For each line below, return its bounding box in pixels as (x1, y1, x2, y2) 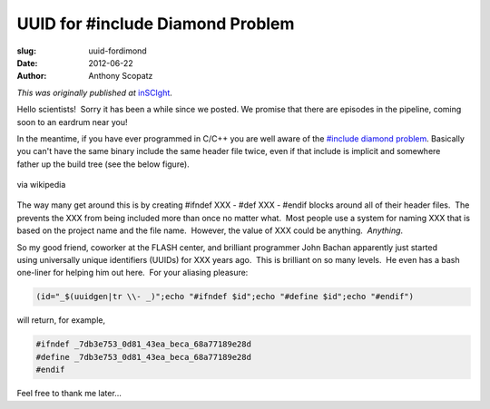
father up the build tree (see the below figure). (16, 159, 190, 170)
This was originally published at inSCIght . (16, 87, 172, 98)
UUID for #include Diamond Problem (16, 14, 295, 34)
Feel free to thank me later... (16, 388, 122, 399)
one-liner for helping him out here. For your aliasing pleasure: (16, 268, 249, 278)
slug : (16, 45, 36, 56)
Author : (16, 71, 47, 82)
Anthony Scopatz (88, 71, 153, 82)
